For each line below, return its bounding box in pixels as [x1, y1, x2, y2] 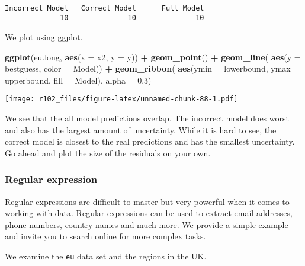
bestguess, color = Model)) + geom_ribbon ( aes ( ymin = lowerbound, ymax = [5, 62, 300, 75]
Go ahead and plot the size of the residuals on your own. [5, 146, 211, 159]
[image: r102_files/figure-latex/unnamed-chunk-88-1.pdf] [5, 95, 238, 104]
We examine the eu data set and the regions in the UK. [5, 249, 207, 262]
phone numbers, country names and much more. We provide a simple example [5, 218, 288, 230]
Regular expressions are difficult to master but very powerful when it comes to [5, 195, 290, 207]
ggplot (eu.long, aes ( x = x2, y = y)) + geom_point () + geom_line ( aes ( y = [5, 50, 301, 63]
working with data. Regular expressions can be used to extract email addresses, [5, 207, 293, 219]
